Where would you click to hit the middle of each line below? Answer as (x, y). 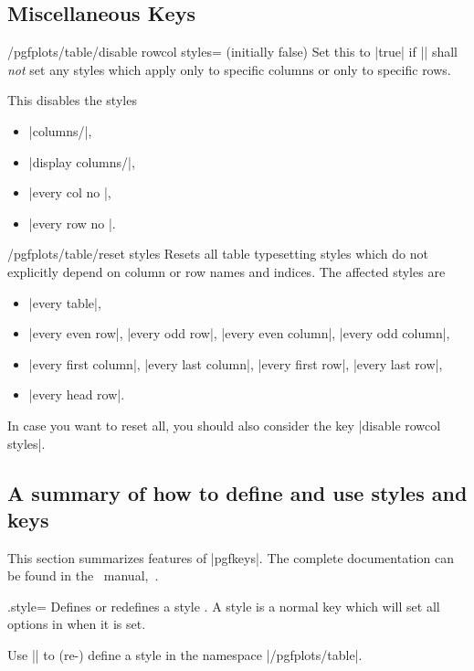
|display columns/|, (82, 161)
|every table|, (65, 302)
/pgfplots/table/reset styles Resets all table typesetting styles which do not (218, 254)
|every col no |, (70, 192)
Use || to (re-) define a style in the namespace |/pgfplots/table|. (185, 655)
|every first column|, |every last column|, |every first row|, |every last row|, (236, 363)
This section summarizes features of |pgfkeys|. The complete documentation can (231, 557)
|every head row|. (77, 394)
